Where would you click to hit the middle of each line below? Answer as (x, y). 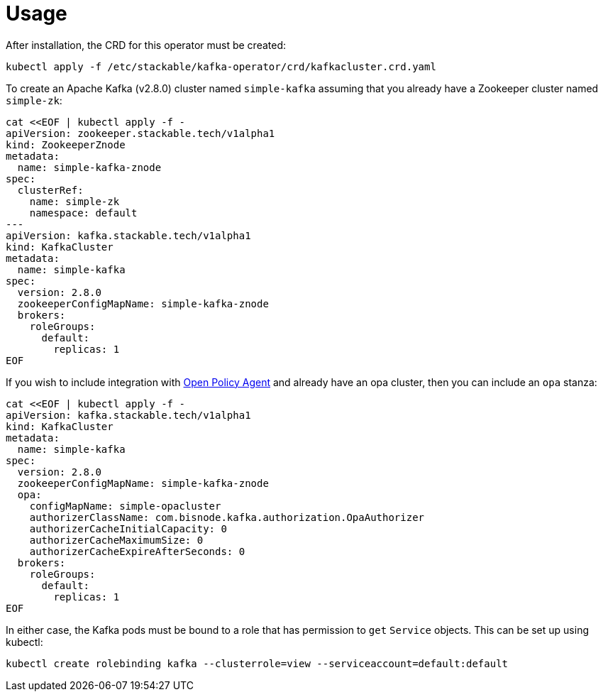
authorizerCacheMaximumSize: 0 (116, 540)
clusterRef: (50, 190)
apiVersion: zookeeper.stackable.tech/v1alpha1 (140, 133)
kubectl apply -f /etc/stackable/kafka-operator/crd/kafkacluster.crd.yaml (221, 66)
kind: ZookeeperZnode (66, 144)
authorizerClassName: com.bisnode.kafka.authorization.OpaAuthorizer (227, 517)
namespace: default (83, 213)
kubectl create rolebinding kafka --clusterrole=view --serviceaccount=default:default (257, 663)
